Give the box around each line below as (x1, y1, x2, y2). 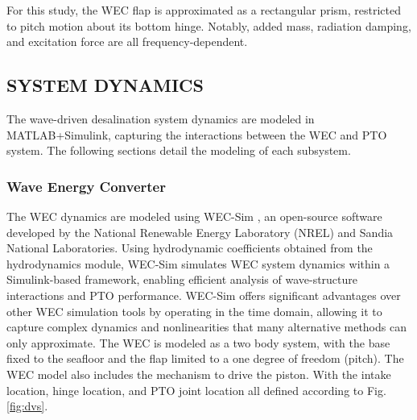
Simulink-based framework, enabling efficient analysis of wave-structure (6, 271, 358, 288)
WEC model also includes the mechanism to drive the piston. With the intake (6, 365, 391, 382)
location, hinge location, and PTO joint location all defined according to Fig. (6, 381, 386, 398)
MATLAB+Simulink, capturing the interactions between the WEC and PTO (6, 126, 387, 143)
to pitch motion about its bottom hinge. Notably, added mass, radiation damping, (6, 17, 411, 34)
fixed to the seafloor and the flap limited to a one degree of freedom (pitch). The (6, 350, 404, 367)
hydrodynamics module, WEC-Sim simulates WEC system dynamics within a (6, 255, 390, 272)
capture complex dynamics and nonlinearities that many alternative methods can (6, 318, 407, 335)
